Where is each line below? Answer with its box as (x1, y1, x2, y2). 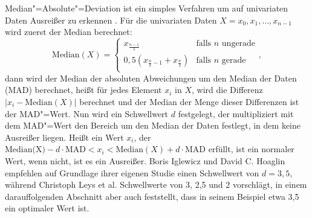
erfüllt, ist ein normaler (208, 143, 294, 155)
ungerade (221, 39, 256, 48)
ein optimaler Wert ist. (5, 202, 89, 214)
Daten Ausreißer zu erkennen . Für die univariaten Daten (5, 13, 217, 26)
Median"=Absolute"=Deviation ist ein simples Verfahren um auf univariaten (5, 2, 288, 14)
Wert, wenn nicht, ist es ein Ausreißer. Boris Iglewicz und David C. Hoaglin (5, 154, 285, 167)
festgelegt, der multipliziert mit (178, 107, 294, 120)
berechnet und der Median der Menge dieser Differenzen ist (79, 95, 299, 107)
